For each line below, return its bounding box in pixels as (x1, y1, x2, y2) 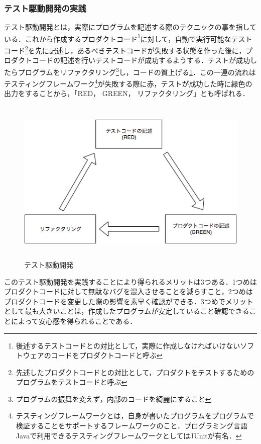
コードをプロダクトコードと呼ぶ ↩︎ (51, 350, 163, 361)
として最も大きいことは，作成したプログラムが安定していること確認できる (4, 306, 249, 316)
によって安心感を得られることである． (11, 315, 137, 326)
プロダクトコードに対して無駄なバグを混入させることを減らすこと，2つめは (4, 286, 253, 297)
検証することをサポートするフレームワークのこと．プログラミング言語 (16, 420, 247, 431)
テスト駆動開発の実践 (4, 2, 86, 14)
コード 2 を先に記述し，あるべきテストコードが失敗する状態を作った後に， (4, 44, 246, 55)
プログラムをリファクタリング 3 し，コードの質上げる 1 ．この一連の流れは (18, 65, 256, 77)
